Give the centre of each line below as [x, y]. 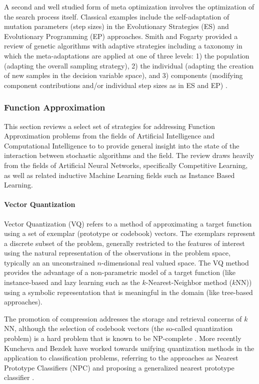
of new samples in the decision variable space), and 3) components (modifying [123, 75]
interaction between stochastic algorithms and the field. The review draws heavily [129, 155]
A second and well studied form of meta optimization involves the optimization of [129, 6]
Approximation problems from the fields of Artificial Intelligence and [109, 136]
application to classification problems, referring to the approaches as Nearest [121, 358]
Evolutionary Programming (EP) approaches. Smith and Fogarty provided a [121, 36]
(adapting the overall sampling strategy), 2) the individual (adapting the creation [129, 65]
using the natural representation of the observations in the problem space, [117, 253]
